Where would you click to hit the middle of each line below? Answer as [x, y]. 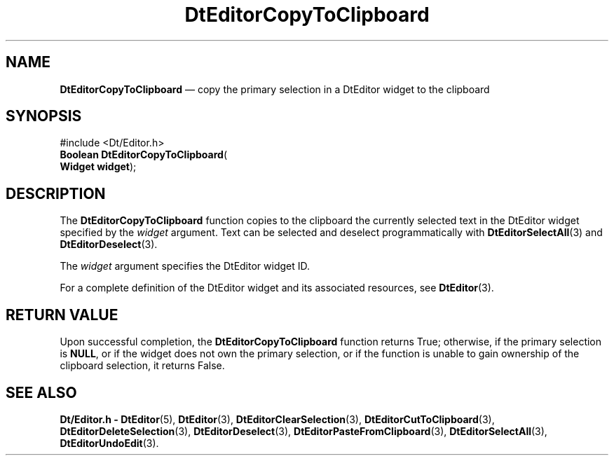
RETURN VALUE [62, 315]
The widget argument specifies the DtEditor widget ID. [185, 266]
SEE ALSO [41, 392]
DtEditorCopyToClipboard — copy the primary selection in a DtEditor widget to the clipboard [275, 89]
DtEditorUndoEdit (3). [109, 443]
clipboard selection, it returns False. [142, 366]
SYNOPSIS [44, 116]
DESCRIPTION [56, 193]
